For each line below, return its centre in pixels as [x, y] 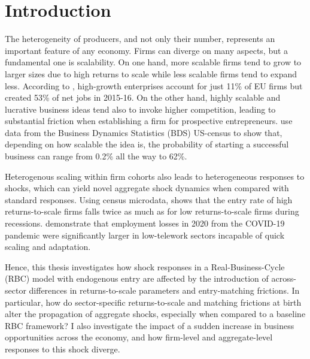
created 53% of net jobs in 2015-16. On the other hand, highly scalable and [143, 97]
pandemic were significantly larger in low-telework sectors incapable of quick [145, 235]
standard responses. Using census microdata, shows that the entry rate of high [149, 199]
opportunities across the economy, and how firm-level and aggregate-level [139, 337]
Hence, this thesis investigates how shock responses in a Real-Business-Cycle [145, 266]
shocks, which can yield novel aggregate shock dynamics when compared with [147, 188]
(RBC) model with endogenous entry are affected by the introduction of [137, 278]
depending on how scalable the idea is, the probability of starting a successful [147, 144]
